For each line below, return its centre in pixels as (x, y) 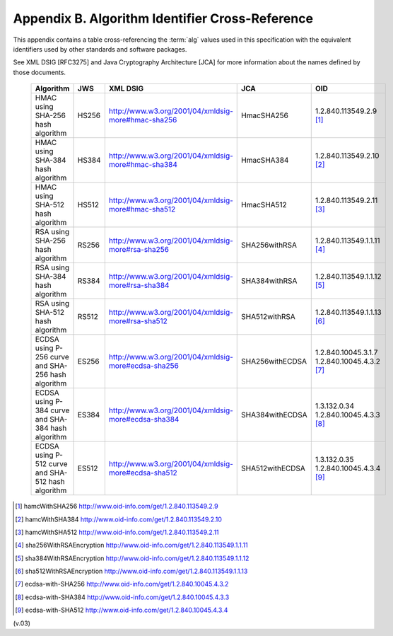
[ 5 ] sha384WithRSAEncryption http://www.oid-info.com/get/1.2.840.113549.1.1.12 (132, 558)
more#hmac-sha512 (142, 209)
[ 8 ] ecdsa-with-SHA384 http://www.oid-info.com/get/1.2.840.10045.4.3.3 (122, 597)
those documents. (40, 72)
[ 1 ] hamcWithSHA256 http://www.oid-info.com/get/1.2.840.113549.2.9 (117, 507)
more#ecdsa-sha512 (143, 473)
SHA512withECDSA (273, 468)
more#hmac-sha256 (143, 120)
